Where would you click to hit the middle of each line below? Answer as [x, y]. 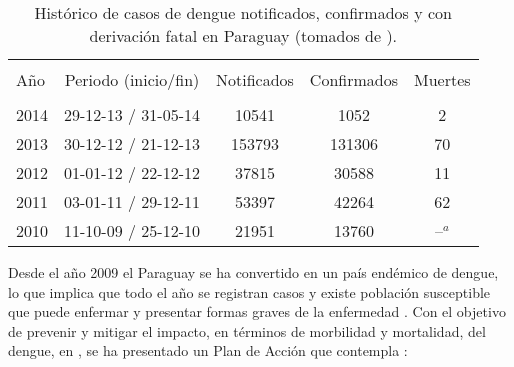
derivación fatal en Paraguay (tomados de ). [243, 35]
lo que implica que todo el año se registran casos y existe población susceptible [249, 291]
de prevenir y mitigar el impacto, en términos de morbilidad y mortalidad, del [247, 330]
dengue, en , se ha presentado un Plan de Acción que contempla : [208, 350]
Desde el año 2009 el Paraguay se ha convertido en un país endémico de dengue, [253, 272]
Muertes [442, 79]
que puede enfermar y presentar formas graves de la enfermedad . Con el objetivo [257, 311]
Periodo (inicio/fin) [132, 79]
